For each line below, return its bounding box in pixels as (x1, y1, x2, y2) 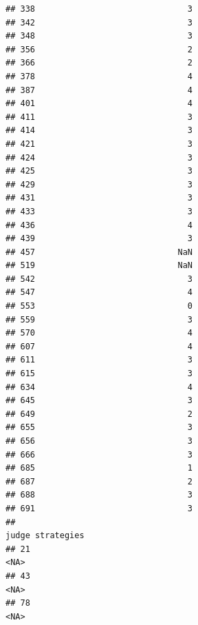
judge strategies (5, 531, 85, 541)
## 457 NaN (5, 247, 193, 257)
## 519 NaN (5, 260, 193, 271)
